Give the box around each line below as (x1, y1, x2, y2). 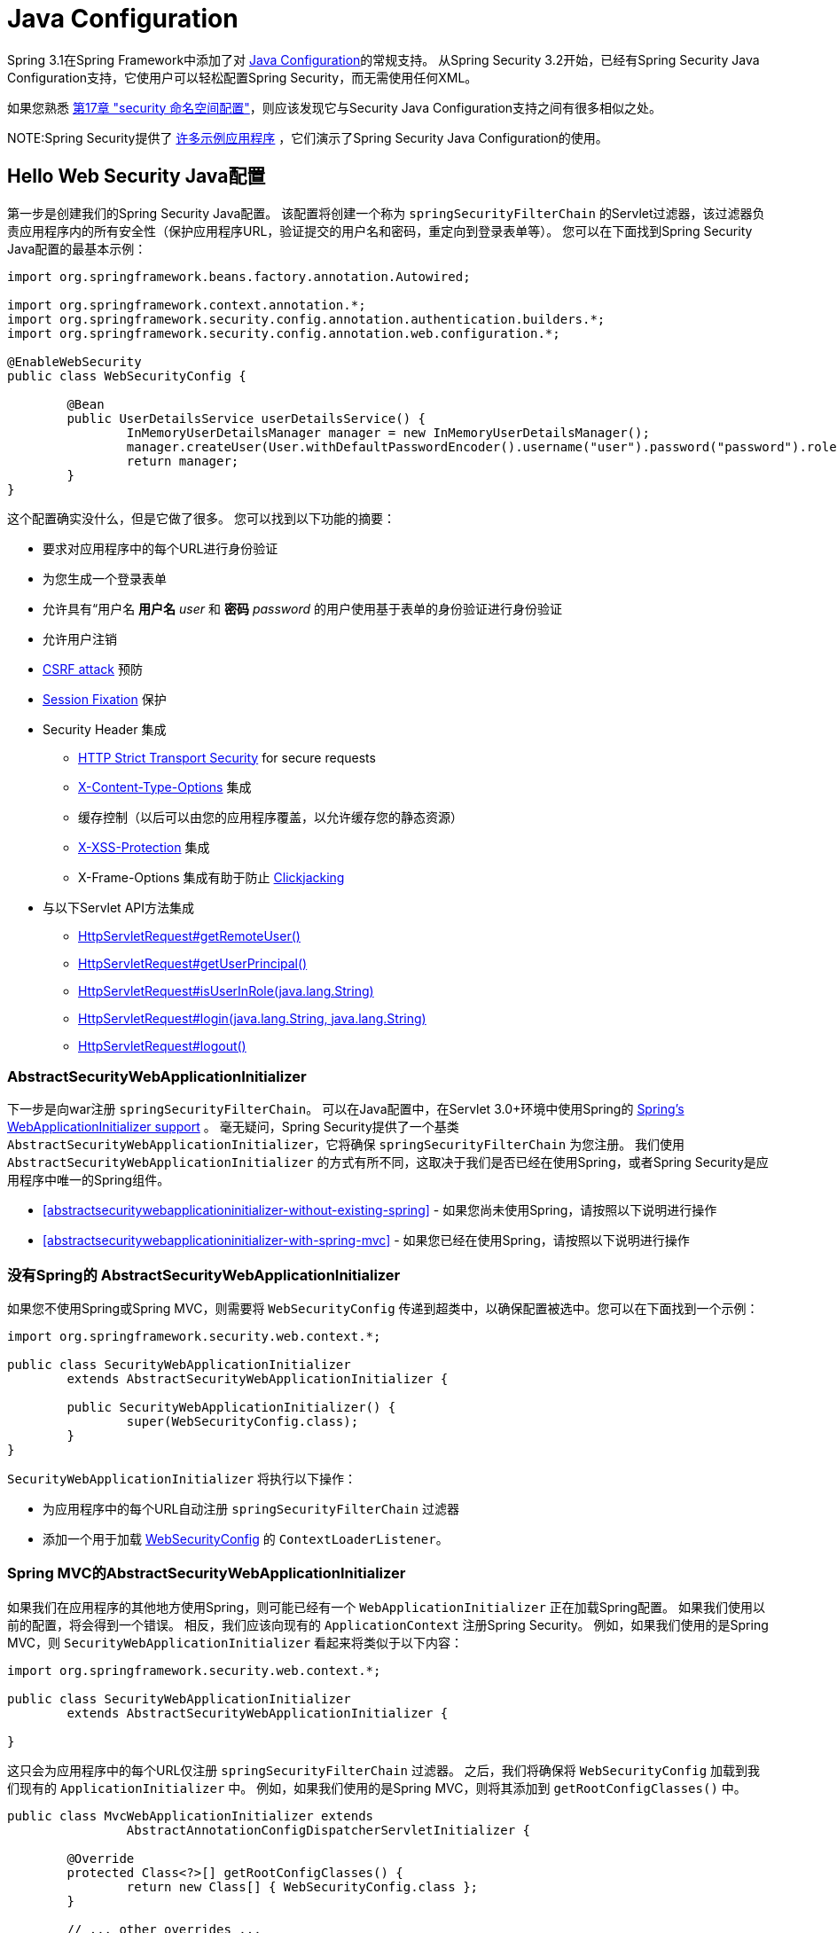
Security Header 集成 (43, 721, 167, 737)
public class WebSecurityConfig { (7, 368, 246, 383)
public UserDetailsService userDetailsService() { (66, 411, 426, 426)
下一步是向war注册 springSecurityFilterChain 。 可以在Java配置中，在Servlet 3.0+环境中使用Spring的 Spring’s (7, 1101, 684, 1117)
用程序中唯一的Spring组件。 (7, 1172, 170, 1188)
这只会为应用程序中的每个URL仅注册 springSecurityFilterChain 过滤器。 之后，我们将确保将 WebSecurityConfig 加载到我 (7, 1762, 761, 1778)
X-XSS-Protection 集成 (78, 839, 210, 855)
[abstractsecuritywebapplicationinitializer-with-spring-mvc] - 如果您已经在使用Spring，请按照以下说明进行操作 (43, 1233, 690, 1248)
